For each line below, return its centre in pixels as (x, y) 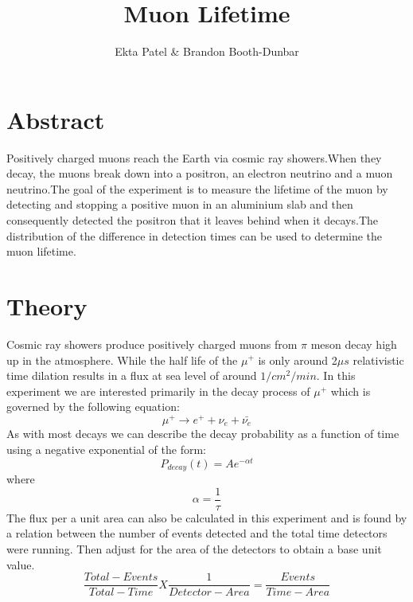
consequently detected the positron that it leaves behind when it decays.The (192, 220)
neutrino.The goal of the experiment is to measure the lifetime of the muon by (197, 188)
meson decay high (354, 344)
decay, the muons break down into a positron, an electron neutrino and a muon (200, 173)
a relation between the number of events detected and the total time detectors (197, 533)
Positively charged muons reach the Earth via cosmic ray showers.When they (194, 157)
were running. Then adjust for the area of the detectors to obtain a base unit (194, 549)
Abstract (56, 119)
